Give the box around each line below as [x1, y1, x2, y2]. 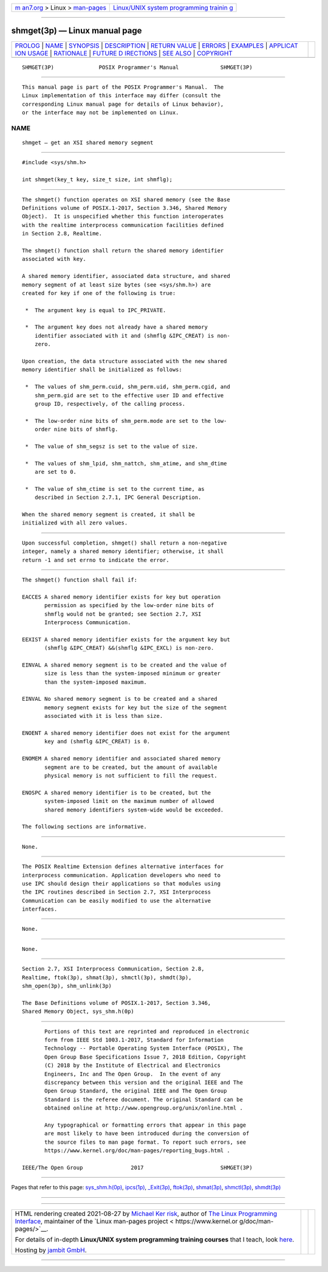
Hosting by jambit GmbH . [15, 1246, 87, 1254]
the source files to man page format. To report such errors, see [44, 1138, 247, 1145]
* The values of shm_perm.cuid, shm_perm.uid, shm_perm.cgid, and [25, 383, 230, 391]
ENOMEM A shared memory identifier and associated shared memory [22, 755, 221, 762]
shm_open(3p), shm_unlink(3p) [22, 982, 112, 990]
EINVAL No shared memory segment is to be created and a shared [22, 695, 218, 703]
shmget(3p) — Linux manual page [11, 26, 142, 36]
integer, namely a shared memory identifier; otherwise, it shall [22, 548, 224, 555]
